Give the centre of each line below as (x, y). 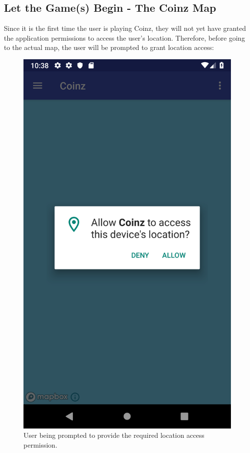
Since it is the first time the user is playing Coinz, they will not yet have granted (125, 28)
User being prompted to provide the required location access (114, 435)
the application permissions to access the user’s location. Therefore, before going (125, 37)
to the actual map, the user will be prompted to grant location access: (109, 47)
